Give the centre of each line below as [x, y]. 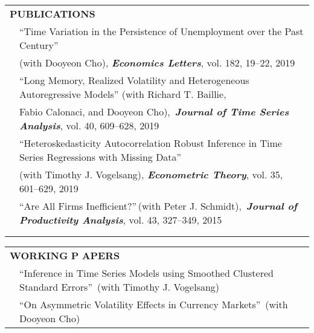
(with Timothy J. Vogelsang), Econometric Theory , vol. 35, [151, 174]
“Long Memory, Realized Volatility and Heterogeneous [134, 80]
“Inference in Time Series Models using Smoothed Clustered [146, 273]
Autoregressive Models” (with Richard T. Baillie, [123, 94]
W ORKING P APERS [65, 255]
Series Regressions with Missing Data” [101, 157]
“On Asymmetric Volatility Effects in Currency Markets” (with [154, 304]
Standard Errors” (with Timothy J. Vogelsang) [120, 287]
